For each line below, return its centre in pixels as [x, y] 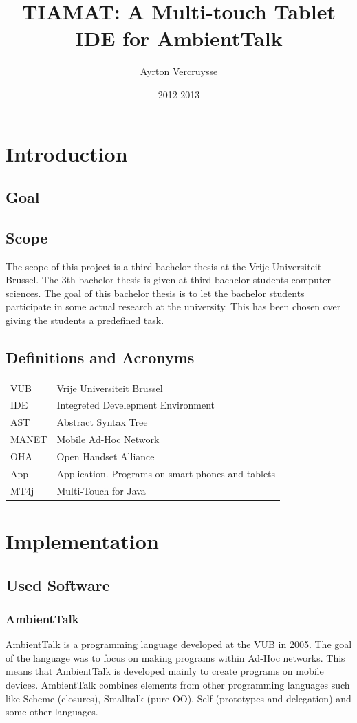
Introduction [67, 153]
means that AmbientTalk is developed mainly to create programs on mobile [165, 671]
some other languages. [52, 712]
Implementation [82, 540]
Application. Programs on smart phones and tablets [166, 473]
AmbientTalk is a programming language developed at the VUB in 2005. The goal [179, 644]
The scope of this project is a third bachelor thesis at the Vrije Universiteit [164, 266]
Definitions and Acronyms [100, 357]
